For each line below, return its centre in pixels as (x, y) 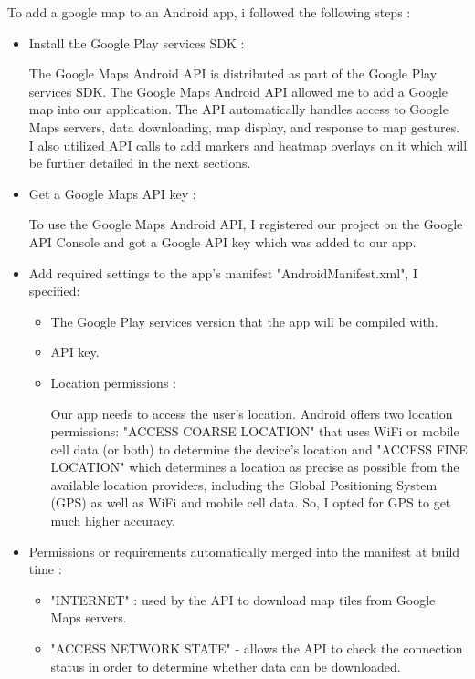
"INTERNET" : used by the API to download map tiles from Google (243, 599)
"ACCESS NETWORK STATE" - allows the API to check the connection (257, 648)
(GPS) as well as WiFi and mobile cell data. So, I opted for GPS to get (251, 502)
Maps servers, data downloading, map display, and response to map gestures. (244, 126)
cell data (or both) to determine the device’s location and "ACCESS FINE (259, 449)
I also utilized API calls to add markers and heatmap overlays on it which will (248, 145)
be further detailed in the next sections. (140, 163)
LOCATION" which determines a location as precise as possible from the (255, 467)
